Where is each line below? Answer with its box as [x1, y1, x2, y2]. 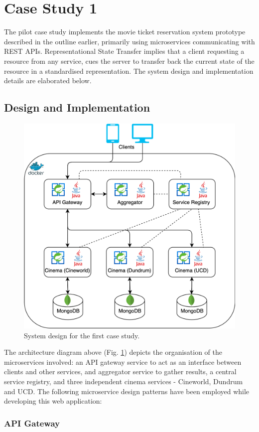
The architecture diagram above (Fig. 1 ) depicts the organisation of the [4, 347, 223, 357]
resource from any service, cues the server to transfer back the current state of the [4, 55, 255, 66]
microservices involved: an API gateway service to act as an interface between [4, 356, 242, 367]
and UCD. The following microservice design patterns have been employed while [4, 386, 250, 396]
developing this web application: [4, 396, 102, 406]
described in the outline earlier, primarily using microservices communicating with [4, 36, 255, 46]
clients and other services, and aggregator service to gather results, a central [4, 366, 237, 377]
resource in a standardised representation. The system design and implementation [4, 65, 254, 76]
